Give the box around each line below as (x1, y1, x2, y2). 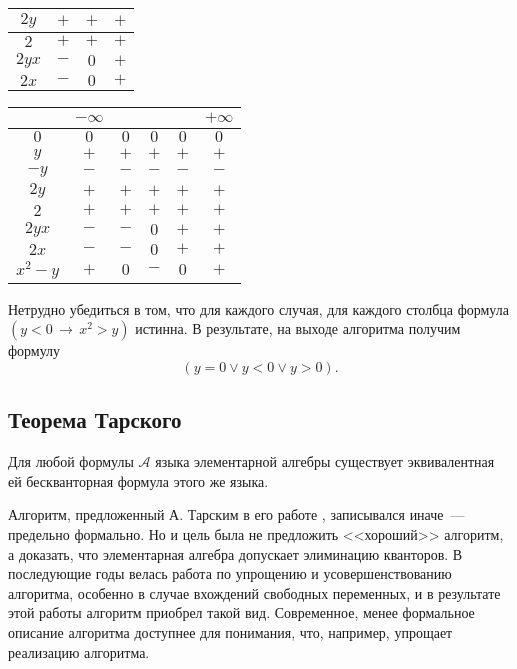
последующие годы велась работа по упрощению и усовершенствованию (8, 563, 452, 584)
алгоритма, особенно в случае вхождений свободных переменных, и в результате (8, 582, 501, 603)
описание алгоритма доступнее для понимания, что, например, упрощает (8, 621, 453, 642)
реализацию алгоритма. (8, 641, 150, 662)
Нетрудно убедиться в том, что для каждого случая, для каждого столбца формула (8, 298, 509, 319)
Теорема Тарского (8, 404, 182, 435)
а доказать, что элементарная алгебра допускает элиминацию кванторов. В (8, 543, 463, 564)
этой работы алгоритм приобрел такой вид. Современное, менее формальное (8, 602, 475, 623)
